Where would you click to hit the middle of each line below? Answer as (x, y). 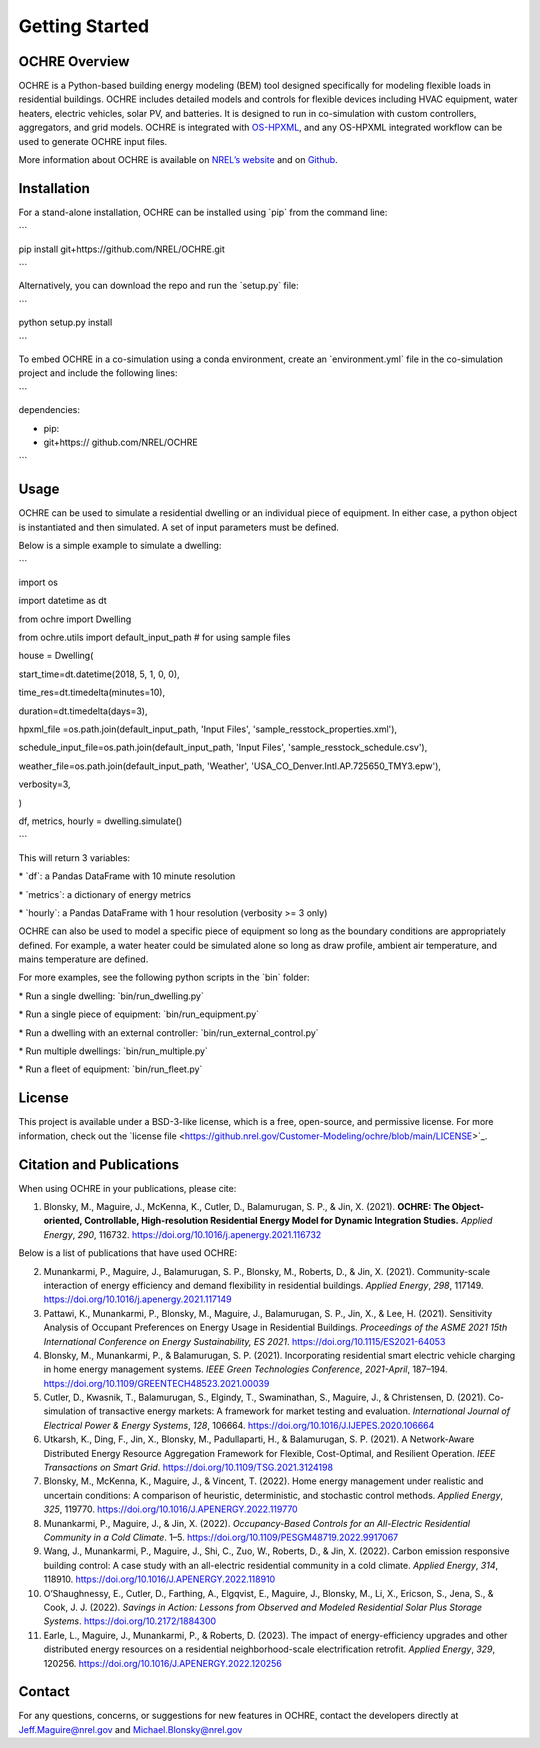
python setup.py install (65, 322)
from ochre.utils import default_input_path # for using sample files (154, 637)
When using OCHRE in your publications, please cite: (127, 1188)
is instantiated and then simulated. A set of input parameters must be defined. (179, 527)
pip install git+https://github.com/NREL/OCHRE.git (121, 249)
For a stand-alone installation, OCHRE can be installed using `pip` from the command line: (203, 212)
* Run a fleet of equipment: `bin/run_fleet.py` (110, 1069)
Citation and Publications (99, 1164)
